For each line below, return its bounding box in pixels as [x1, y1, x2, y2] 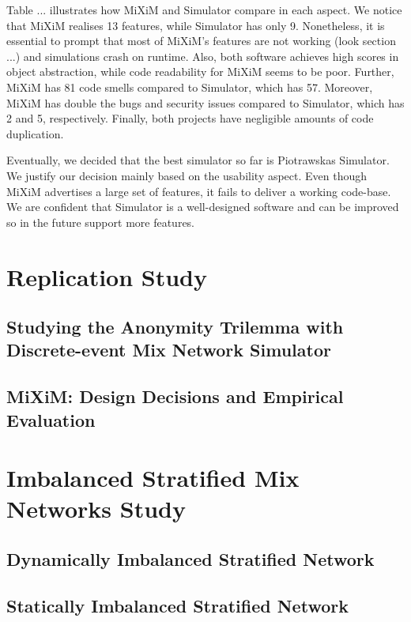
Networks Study [6, 492, 186, 525]
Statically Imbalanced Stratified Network [6, 593, 349, 617]
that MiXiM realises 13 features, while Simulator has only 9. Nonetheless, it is [6, 17, 385, 33]
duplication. [6, 125, 64, 141]
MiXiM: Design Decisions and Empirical [6, 384, 344, 409]
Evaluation [6, 407, 96, 432]
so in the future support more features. [6, 213, 195, 230]
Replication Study [6, 260, 207, 292]
